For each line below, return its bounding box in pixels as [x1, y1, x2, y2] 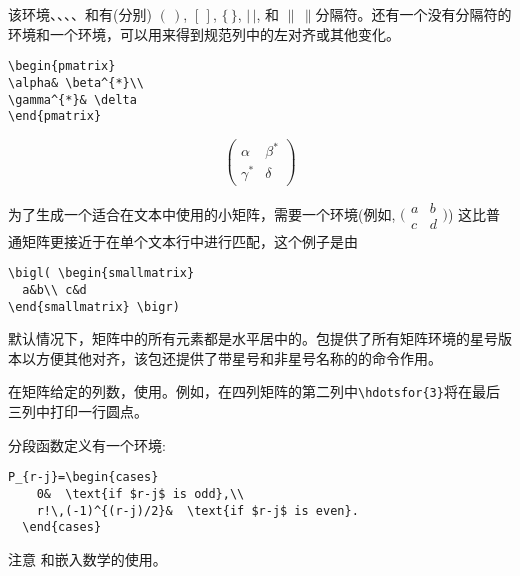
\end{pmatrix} [8, 109, 102, 124]
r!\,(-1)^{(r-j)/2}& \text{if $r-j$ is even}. [36, 503, 359, 518]
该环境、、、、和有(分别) [8, 4, 152, 24]
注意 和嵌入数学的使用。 [8, 548, 167, 569]
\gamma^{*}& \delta [8, 92, 137, 107]
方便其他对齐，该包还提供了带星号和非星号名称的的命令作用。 [35, 347, 442, 368]
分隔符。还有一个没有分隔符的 [315, 4, 512, 24]
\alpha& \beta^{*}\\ [8, 75, 145, 90]
